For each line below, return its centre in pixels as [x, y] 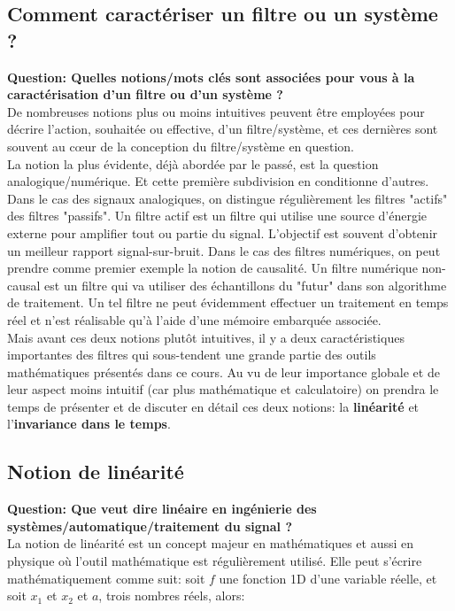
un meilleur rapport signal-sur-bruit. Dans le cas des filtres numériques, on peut [224, 250]
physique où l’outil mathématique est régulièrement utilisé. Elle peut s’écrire [215, 561]
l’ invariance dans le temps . [89, 424]
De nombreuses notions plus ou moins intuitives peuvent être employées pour [216, 111]
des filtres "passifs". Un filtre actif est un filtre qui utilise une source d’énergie [217, 216]
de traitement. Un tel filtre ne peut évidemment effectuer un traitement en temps [228, 302]
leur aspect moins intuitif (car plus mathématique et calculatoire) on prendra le [223, 389]
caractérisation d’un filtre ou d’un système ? [145, 94]
